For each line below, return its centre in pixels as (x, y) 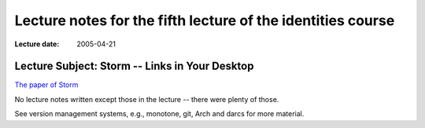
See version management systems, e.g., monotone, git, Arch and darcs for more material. (159, 114)
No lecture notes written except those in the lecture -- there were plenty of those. (147, 99)
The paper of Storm (46, 85)
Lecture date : (37, 44)
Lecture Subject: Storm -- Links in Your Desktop (134, 66)
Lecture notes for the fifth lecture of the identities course (205, 20)
